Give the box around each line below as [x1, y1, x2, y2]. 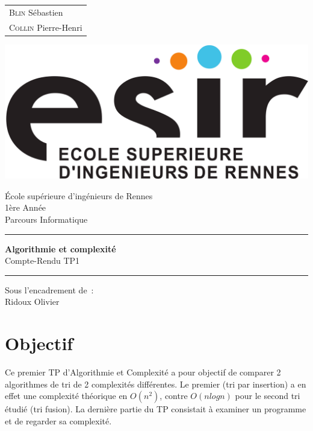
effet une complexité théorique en [5, 389, 128, 402]
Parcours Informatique [5, 212, 88, 225]
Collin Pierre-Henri [9, 21, 82, 33]
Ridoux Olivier [5, 295, 60, 308]
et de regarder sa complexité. [5, 414, 112, 427]
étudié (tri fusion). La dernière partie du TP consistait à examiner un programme [5, 403, 306, 415]
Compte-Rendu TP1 [5, 254, 80, 267]
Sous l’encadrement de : [5, 283, 94, 296]
